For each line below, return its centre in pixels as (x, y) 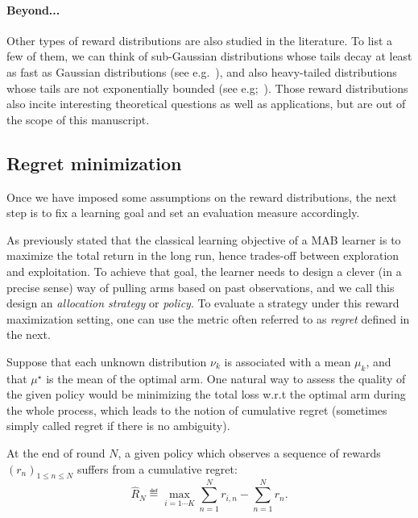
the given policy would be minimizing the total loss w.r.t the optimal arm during (206, 394)
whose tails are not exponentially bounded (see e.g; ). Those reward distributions (207, 88)
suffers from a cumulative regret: (157, 468)
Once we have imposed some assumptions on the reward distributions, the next (202, 196)
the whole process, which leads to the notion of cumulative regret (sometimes (197, 409)
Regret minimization (94, 163)
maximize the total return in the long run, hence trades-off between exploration (203, 255)
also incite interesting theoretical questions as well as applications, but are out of (206, 104)
